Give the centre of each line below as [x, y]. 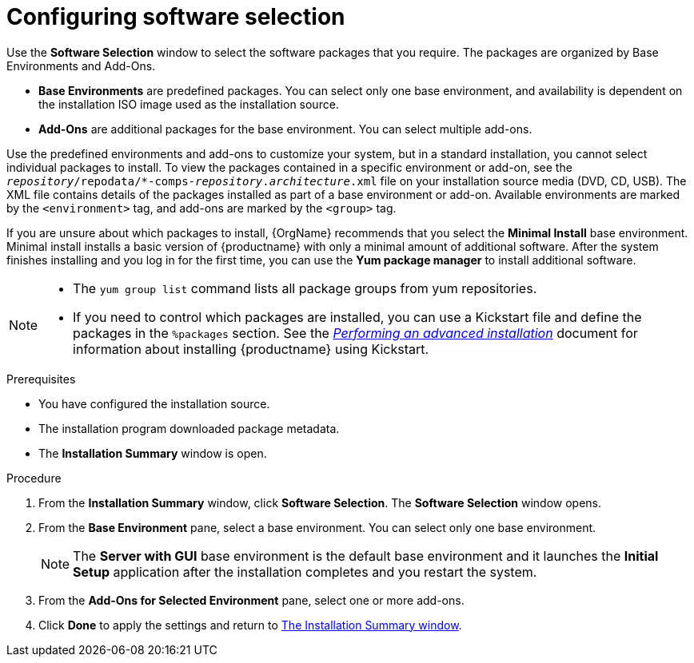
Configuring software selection [176, 17]
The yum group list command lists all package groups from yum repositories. [305, 288]
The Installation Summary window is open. [153, 453]
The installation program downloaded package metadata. [189, 428]
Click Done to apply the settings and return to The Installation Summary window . [250, 625]
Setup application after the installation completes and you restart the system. [305, 572]
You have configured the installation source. [154, 403]
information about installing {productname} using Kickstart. [251, 349]
